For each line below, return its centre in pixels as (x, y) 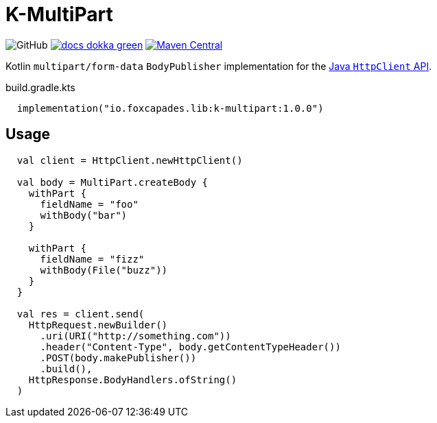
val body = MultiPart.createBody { (113, 182)
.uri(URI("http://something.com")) (135, 336)
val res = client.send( (81, 314)
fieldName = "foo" (89, 204)
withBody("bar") (84, 215)
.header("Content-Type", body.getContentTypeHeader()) (190, 347)
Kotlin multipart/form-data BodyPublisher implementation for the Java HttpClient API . (219, 66)
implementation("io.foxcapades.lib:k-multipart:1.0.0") (170, 108)
